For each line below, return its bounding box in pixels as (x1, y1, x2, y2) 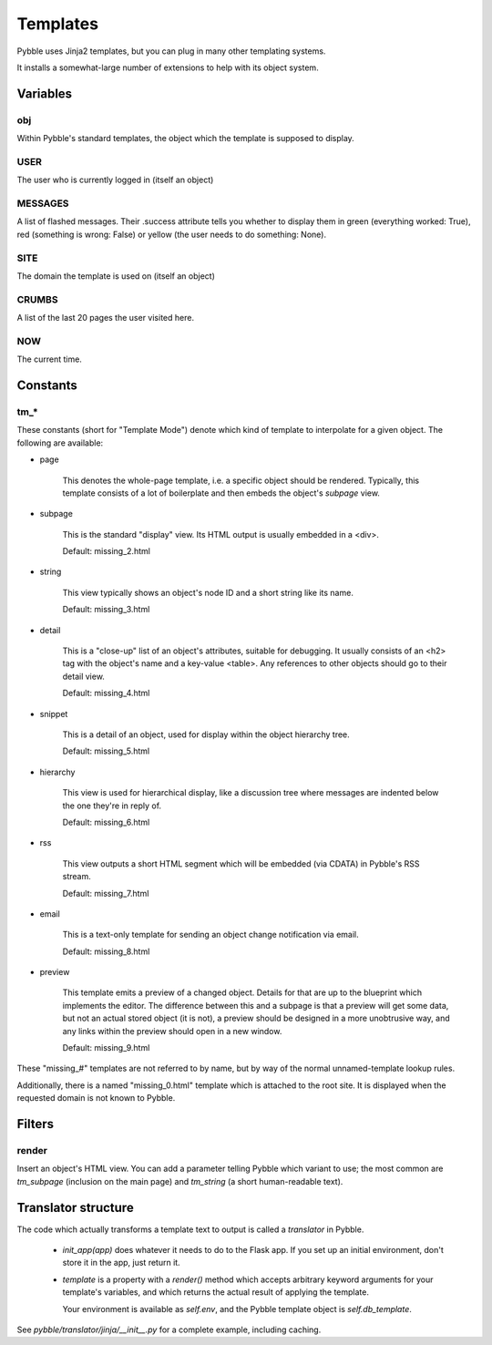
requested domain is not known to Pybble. (16, 1093, 176, 1104)
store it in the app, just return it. (62, 1258, 181, 1268)
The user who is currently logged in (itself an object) (16, 174, 214, 186)
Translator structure (16, 1199, 134, 1216)
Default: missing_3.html (62, 604, 150, 615)
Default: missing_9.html (62, 1042, 150, 1053)
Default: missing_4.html (62, 688, 150, 699)
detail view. (62, 671, 105, 682)
